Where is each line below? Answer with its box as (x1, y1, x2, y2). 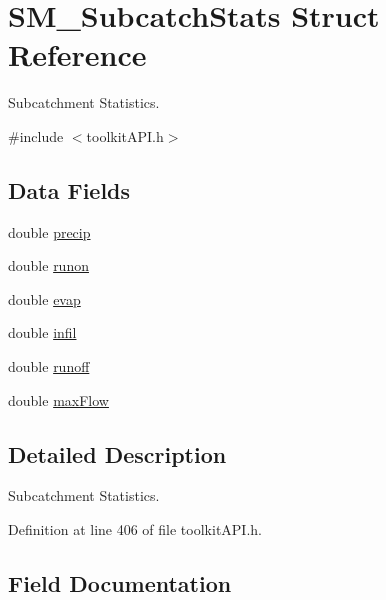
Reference (8, 34, 147, 75)
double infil (8, 322, 77, 343)
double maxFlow (8, 389, 109, 410)
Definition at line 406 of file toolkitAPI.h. (8, 519, 262, 540)
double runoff (8, 356, 90, 377)
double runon (8, 255, 89, 276)
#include (8, 125, 64, 146)
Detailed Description (8, 438, 227, 469)
